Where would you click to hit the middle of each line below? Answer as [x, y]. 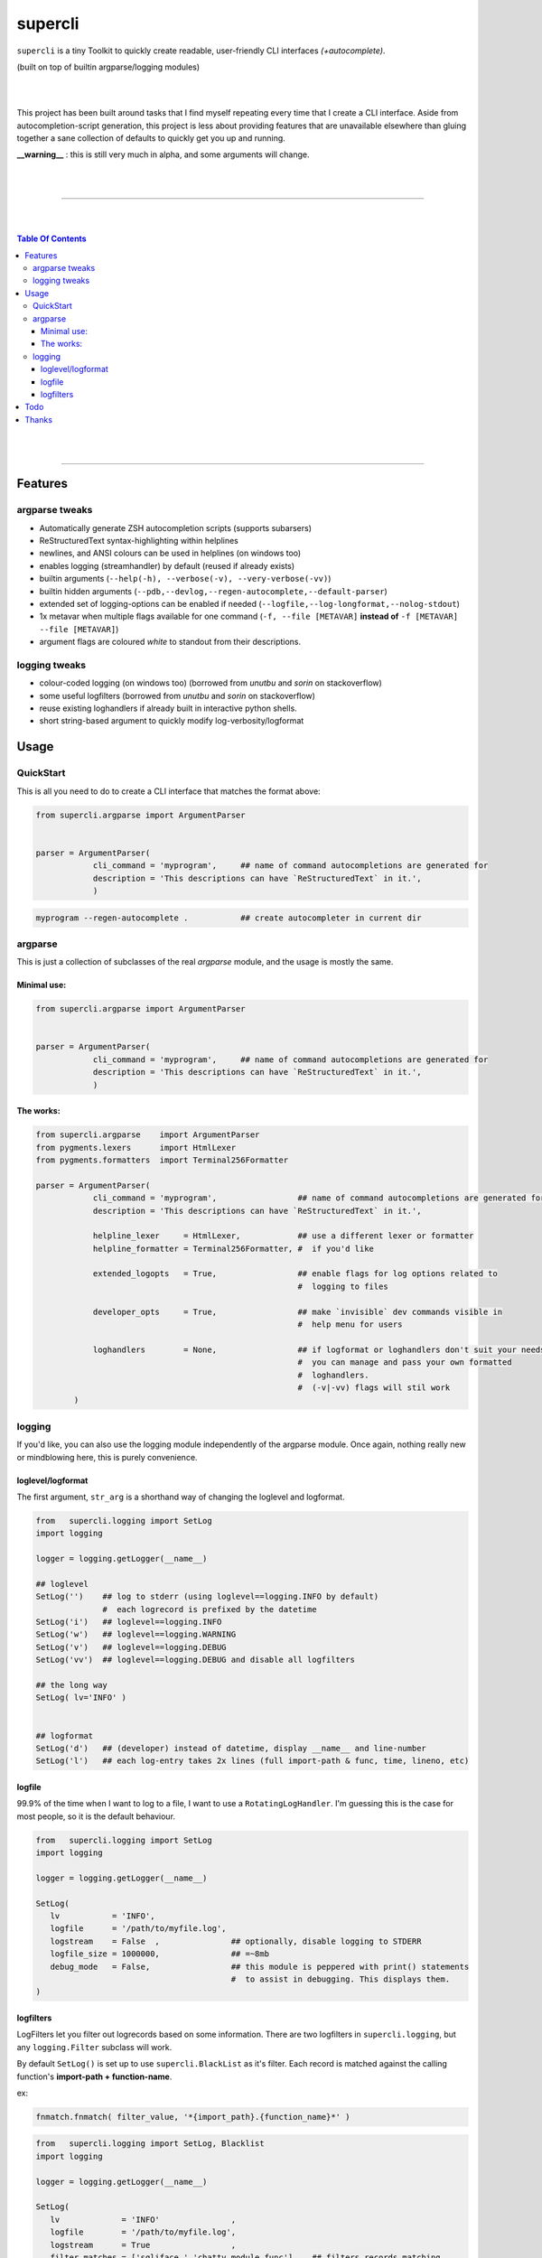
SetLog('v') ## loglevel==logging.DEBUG [131, 1647]
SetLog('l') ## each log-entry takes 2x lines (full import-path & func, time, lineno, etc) [252, 1761]
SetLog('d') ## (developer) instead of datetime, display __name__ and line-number [231, 1748]
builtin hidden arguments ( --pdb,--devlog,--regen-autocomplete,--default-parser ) [213, 591]
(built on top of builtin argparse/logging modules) [108, 67]
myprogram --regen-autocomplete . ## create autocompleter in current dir [229, 918]
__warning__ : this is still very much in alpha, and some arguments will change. [163, 154]
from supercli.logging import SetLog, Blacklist [150, 2144]
